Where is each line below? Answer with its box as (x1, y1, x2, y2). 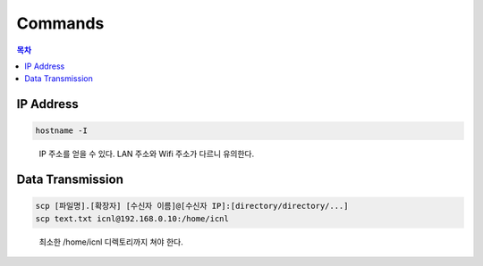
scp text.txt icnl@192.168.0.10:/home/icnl (35, 213, 230, 223)
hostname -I (35, 126, 89, 136)
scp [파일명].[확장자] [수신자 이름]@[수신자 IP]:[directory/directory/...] (35, 201, 349, 212)
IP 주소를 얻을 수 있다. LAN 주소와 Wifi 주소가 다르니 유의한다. (38, 148, 255, 160)
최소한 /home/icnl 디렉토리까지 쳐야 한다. (38, 237, 183, 247)
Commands (16, 13, 105, 33)
